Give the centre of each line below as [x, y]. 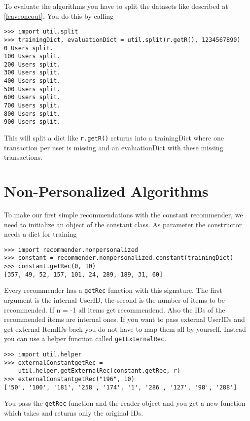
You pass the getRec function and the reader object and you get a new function [125, 403]
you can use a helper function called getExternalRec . [85, 338]
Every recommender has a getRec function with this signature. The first [113, 290]
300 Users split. [32, 73]
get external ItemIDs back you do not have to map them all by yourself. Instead [125, 329]
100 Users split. [32, 56]
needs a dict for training [40, 234]
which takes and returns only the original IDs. [74, 413]
